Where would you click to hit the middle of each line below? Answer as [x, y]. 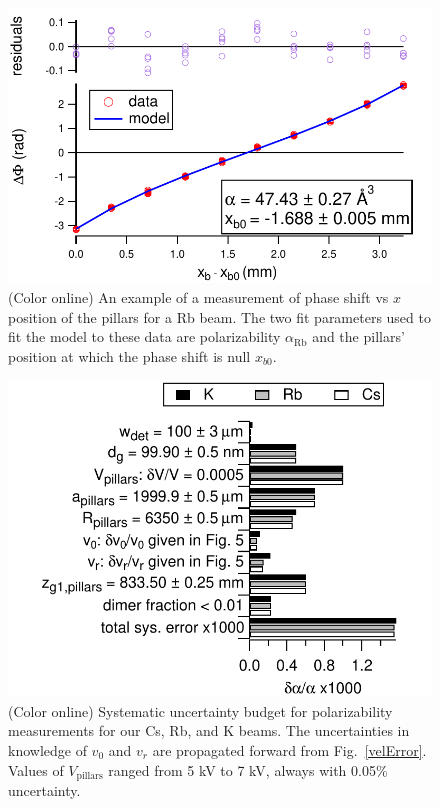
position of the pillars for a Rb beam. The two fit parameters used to [219, 316]
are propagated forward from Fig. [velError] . [289, 749]
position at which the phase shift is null [129, 355]
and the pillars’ [358, 336]
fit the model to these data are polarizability [144, 336]
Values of [36, 769]
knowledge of [47, 749]
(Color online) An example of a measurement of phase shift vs [198, 297]
